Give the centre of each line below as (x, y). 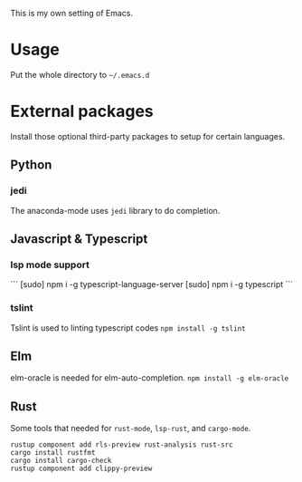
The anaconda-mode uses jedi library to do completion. (115, 210)
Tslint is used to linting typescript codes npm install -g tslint (128, 328)
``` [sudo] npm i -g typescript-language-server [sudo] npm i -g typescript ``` (152, 284)
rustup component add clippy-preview (81, 469)
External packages (82, 111)
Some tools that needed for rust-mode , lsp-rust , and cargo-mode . (131, 429)
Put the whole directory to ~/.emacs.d (80, 74)
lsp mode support (50, 265)
